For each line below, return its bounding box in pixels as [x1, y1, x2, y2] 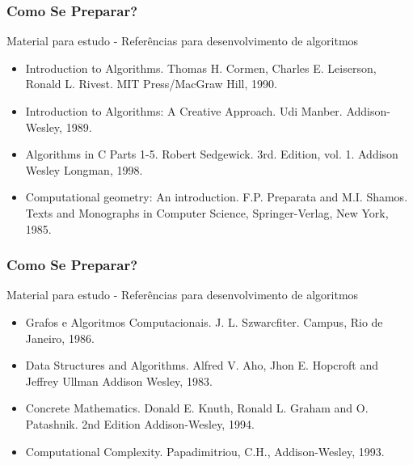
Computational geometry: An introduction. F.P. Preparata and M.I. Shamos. [25, 188, 408, 205]
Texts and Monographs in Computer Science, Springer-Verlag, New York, [25, 204, 389, 221]
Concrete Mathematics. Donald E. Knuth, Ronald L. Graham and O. [25, 399, 369, 416]
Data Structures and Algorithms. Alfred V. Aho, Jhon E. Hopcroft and [25, 357, 378, 374]
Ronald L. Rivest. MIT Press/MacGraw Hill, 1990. [25, 75, 277, 92]
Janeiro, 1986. [25, 329, 95, 346]
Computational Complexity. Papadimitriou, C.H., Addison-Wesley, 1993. [25, 442, 385, 459]
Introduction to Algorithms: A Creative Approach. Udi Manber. [25, 103, 343, 119]
